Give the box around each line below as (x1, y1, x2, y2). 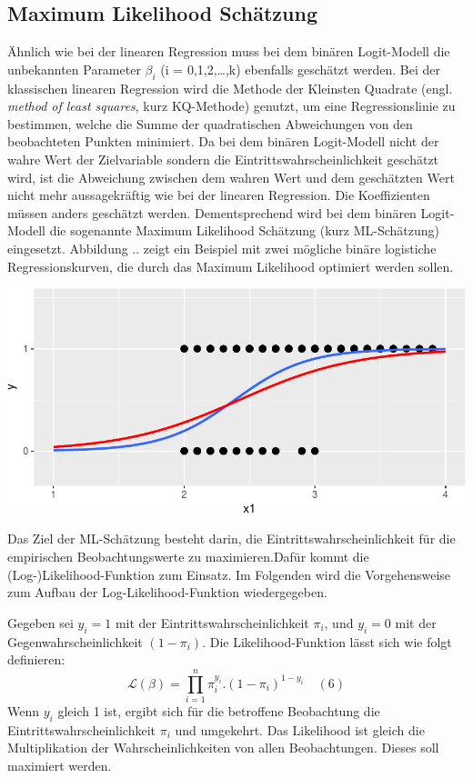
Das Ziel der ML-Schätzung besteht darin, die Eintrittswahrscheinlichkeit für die (7, 529, 456, 548)
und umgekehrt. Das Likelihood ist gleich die (175, 720, 425, 739)
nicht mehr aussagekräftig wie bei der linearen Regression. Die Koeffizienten (7, 185, 430, 204)
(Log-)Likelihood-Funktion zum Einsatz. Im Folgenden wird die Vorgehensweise (7, 564, 451, 583)
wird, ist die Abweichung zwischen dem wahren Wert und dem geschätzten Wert (7, 167, 455, 186)
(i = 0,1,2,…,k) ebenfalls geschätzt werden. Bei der (160, 59, 441, 78)
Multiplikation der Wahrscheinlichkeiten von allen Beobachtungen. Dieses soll (7, 738, 439, 757)
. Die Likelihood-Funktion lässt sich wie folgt (202, 632, 452, 651)
